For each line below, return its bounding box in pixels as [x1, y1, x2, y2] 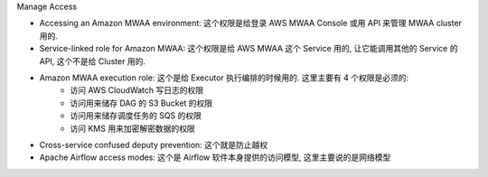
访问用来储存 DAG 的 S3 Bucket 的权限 [70, 98, 213, 108]
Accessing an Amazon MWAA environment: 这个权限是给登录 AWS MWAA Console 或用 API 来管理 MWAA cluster [39, 18, 463, 29]
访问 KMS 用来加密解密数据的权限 [70, 123, 195, 134]
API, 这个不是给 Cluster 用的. [39, 55, 146, 67]
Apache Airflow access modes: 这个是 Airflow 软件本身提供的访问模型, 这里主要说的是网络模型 [39, 152, 391, 163]
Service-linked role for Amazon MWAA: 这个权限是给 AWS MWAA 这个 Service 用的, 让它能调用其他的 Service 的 [39, 43, 458, 54]
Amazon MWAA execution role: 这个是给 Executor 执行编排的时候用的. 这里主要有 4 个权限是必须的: [39, 72, 409, 83]
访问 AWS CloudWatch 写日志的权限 [70, 85, 203, 96]
